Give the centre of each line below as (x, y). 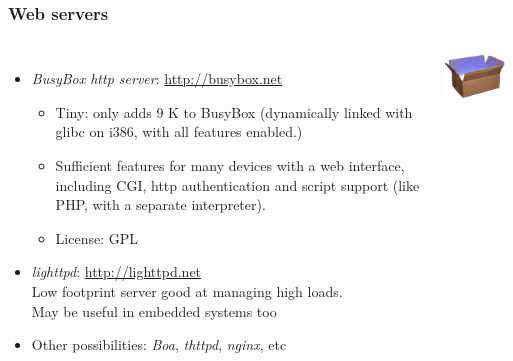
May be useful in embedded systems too (154, 310)
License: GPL (97, 237)
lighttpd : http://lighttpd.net (116, 271)
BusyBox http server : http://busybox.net (157, 78)
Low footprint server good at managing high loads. (187, 290)
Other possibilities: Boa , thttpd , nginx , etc (159, 344)
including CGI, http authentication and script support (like (237, 184)
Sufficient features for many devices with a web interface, (230, 165)
